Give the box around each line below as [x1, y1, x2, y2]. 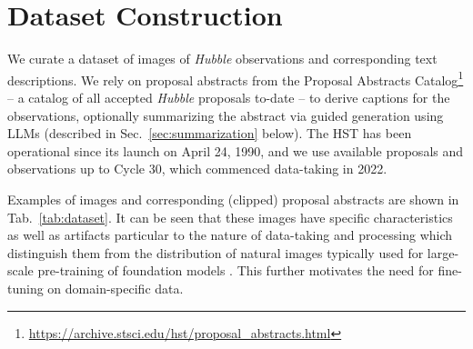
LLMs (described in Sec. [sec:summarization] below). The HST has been [7, 124, 412, 143]
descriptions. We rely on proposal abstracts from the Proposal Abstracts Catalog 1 [7, 67, 464, 89]
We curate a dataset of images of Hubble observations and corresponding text [7, 49, 438, 68]
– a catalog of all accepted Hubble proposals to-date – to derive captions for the [7, 87, 450, 106]
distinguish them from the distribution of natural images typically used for [7, 243, 424, 262]
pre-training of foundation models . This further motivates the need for [37, 261, 434, 280]
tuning [7, 278, 44, 297]
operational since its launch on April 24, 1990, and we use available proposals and [7, 141, 464, 160]
